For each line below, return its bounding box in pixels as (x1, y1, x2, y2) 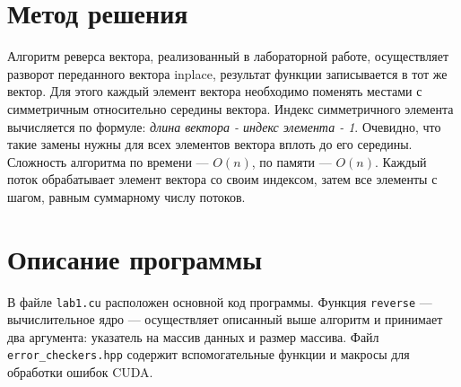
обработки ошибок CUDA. (7, 363, 153, 382)
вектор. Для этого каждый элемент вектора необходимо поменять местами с (7, 82, 422, 101)
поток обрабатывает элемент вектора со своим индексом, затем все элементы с (7, 170, 438, 189)
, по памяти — (251, 152, 332, 171)
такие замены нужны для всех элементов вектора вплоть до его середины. (7, 135, 413, 154)
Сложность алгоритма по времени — (7, 152, 209, 171)
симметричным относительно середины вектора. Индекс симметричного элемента (7, 99, 454, 118)
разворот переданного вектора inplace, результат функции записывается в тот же (7, 64, 448, 83)
